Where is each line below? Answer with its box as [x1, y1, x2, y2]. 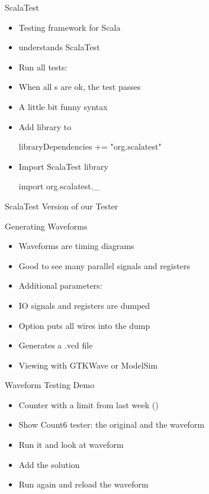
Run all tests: [18, 60, 67, 73]
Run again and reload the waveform [18, 478, 149, 490]
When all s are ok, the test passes [18, 80, 141, 93]
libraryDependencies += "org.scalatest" [18, 140, 162, 153]
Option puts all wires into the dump [18, 319, 150, 331]
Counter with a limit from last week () [18, 398, 159, 411]
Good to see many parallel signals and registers [18, 259, 190, 272]
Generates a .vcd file [18, 339, 93, 351]
